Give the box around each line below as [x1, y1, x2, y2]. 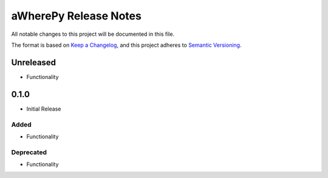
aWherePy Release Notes [11, 9, 142, 22]
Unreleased [11, 57, 56, 67]
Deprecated [11, 148, 47, 156]
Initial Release [26, 105, 61, 112]
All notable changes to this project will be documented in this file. [11, 30, 175, 38]
